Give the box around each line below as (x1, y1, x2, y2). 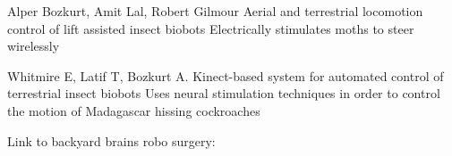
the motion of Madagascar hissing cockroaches (7, 101, 260, 119)
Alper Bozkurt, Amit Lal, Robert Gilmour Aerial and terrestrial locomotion (7, 2, 423, 20)
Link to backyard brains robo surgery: (7, 131, 216, 150)
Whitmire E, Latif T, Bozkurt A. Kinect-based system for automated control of (7, 66, 444, 85)
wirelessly (7, 37, 60, 55)
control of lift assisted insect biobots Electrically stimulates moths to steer (7, 19, 414, 37)
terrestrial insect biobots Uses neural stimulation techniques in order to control (7, 84, 440, 103)
